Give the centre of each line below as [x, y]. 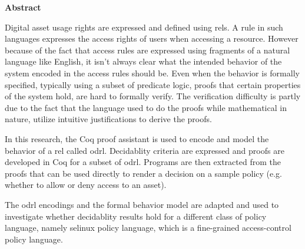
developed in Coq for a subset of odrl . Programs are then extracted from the [143, 162]
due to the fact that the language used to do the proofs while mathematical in [146, 107]
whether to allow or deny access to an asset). [86, 185]
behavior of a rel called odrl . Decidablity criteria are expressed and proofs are [145, 150]
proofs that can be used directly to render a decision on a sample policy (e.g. [144, 173]
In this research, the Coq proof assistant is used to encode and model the [137, 138]
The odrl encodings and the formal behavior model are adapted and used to [142, 204]
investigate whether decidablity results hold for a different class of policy [136, 216]
